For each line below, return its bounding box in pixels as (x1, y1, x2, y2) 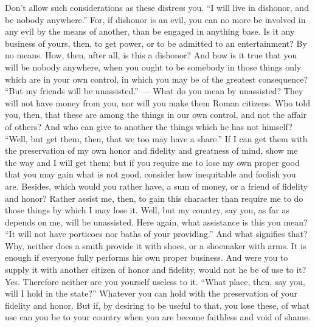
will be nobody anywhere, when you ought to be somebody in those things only (5, 60, 302, 73)
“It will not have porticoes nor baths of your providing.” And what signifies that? (5, 227, 308, 240)
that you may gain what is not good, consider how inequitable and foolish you (5, 168, 296, 181)
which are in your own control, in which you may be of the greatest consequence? (5, 72, 308, 85)
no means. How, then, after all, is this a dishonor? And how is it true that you (5, 49, 297, 61)
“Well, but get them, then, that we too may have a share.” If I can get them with (5, 132, 308, 145)
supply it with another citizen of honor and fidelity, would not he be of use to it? (5, 263, 306, 276)
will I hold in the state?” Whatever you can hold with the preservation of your (5, 287, 297, 300)
